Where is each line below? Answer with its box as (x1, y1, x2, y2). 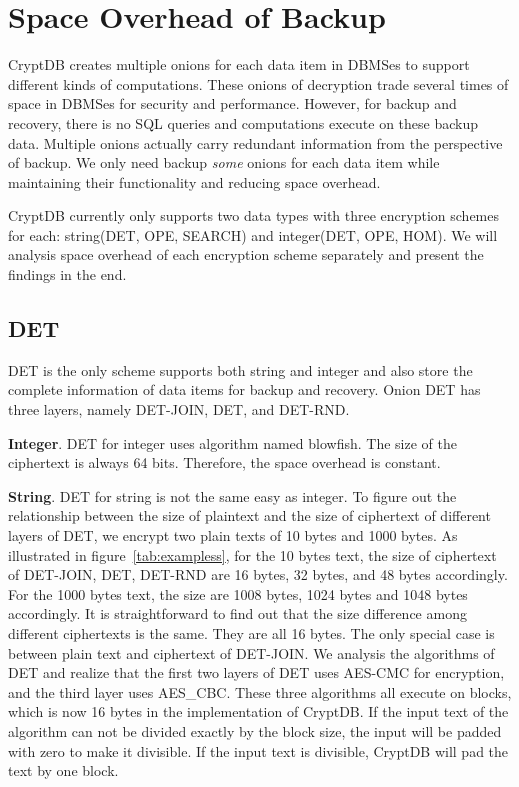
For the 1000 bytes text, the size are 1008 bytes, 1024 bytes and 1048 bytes (8, 583, 468, 604)
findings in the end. (8, 264, 127, 285)
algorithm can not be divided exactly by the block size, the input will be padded (8, 720, 502, 741)
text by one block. (8, 760, 119, 781)
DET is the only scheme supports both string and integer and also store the (8, 359, 473, 380)
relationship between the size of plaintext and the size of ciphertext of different (8, 505, 491, 526)
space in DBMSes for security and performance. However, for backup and (8, 93, 457, 114)
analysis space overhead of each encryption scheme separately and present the (8, 244, 484, 265)
